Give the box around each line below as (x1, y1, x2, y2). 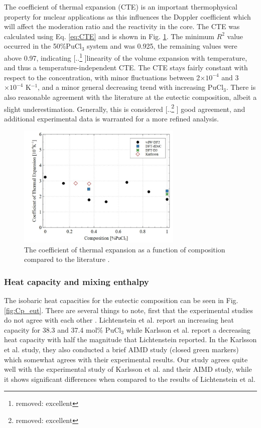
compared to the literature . (24, 254, 110, 264)
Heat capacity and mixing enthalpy (4, 275, 149, 288)
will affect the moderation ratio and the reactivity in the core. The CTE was (4, 21, 240, 32)
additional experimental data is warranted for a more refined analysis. (4, 113, 219, 123)
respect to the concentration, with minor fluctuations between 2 (4, 72, 200, 82)
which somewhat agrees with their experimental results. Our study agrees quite (4, 354, 248, 364)
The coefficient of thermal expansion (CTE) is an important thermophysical (4, 2, 237, 12)
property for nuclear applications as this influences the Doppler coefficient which (4, 11, 251, 22)
